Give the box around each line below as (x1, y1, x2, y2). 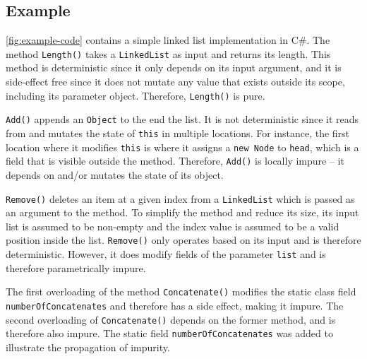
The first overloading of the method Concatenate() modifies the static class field (6, 284, 356, 299)
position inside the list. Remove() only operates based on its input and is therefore (6, 233, 361, 247)
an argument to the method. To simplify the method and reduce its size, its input (6, 205, 359, 220)
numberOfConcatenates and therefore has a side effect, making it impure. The (6, 298, 344, 312)
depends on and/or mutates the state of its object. (6, 167, 224, 182)
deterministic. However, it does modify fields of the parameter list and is (6, 247, 326, 261)
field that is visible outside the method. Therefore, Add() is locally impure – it (6, 153, 344, 168)
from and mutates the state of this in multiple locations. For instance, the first (6, 125, 350, 140)
